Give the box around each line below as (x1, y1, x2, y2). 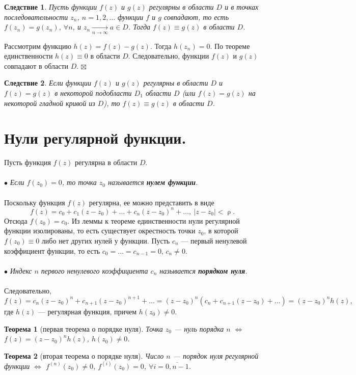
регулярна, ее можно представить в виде (89, 197, 214, 207)
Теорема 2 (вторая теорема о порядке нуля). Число (4, 350, 164, 361)
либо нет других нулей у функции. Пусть (41, 235, 170, 246)
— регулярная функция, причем (38, 306, 137, 316)
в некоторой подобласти (54, 87, 132, 98)
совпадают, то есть (163, 11, 229, 22)
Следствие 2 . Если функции (4, 77, 92, 88)
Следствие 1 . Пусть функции (4, 2, 97, 12)
